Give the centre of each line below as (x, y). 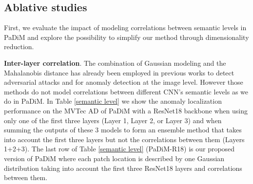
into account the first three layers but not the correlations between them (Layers (124, 139)
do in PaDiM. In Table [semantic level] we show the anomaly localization (113, 101)
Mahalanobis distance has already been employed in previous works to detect (119, 72)
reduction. (19, 46)
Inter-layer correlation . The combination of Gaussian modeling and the (115, 63)
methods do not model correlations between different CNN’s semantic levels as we (126, 91)
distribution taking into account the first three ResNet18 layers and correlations (123, 168)
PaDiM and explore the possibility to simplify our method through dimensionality (126, 37)
